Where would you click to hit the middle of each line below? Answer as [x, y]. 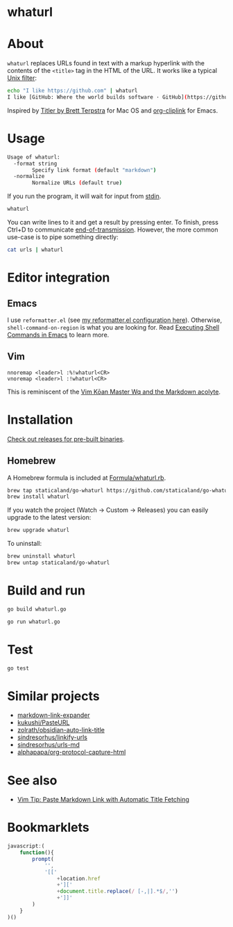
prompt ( [43, 859]
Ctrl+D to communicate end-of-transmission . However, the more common [113, 229]
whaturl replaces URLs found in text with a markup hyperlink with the [106, 63]
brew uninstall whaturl [42, 556]
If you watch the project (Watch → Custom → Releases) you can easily [108, 510]
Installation [40, 420]
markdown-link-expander [53, 715]
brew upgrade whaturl [38, 530]
